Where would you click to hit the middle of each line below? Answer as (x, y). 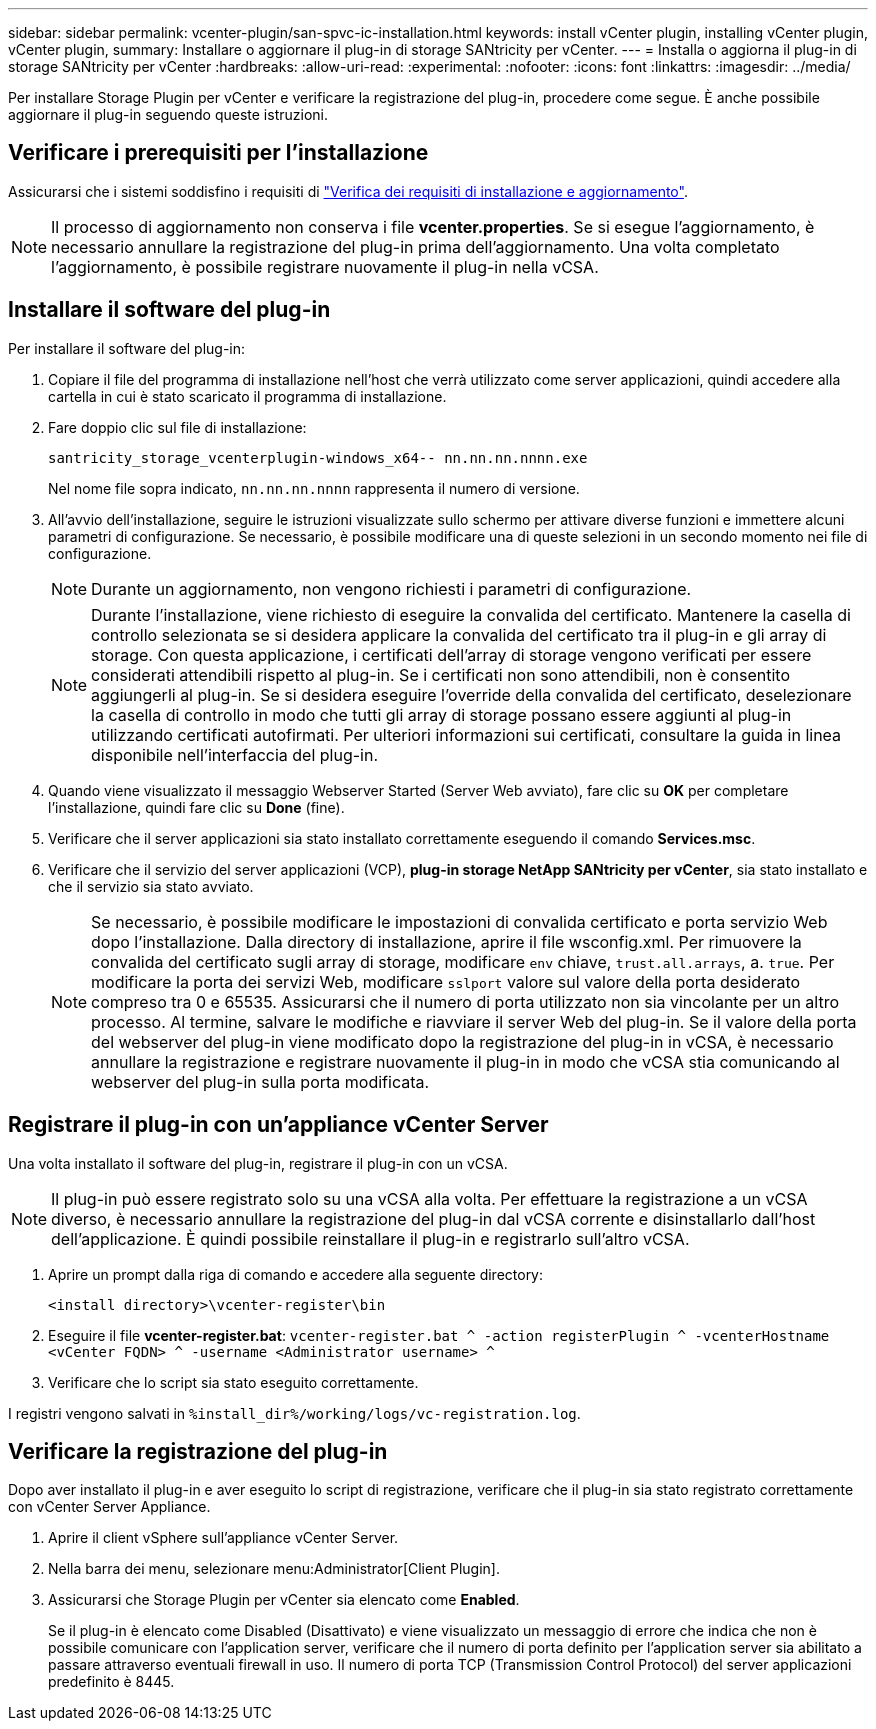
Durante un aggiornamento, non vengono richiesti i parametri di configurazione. (391, 588)
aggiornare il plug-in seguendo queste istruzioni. (168, 114)
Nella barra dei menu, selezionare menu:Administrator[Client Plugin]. (274, 1569)
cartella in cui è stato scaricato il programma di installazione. (247, 396)
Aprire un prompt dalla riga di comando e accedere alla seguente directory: (296, 1274)
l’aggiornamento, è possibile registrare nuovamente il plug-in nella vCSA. (325, 266)
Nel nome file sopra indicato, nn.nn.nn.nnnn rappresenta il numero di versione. (314, 488)
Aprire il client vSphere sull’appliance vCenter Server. (223, 1538)
